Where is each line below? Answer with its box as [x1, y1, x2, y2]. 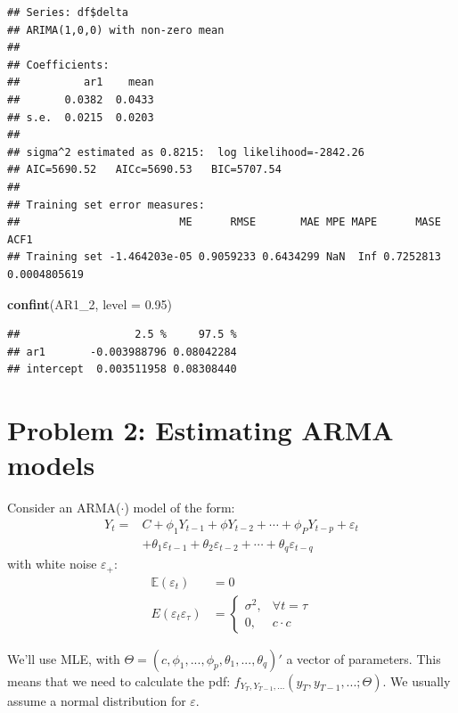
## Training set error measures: [7, 198, 205, 211]
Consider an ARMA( [7, 498, 121, 517]
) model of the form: [124, 498, 235, 517]
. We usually [382, 671, 451, 690]
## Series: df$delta [7, 6, 129, 19]
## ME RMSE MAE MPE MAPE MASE [7, 216, 441, 229]
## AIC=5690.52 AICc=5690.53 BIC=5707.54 [7, 163, 282, 176]
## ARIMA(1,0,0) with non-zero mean [7, 23, 225, 37]
